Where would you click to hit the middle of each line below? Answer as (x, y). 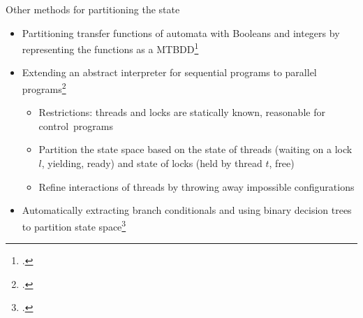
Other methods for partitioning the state (93, 9)
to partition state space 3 (74, 225)
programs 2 (44, 88)
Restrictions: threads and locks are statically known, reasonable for (182, 112)
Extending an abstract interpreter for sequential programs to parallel (169, 72)
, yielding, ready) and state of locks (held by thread (152, 163)
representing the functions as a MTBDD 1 (110, 48)
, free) (282, 163)
